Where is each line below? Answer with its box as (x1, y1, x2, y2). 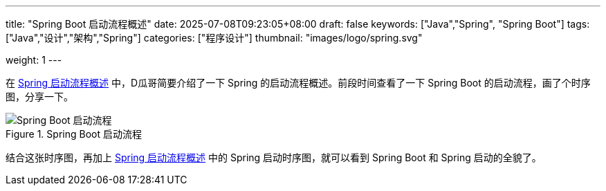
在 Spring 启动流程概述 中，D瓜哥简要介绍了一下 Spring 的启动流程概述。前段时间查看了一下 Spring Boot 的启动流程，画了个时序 (6, 77, 591, 89)
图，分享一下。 (6, 91, 73, 102)
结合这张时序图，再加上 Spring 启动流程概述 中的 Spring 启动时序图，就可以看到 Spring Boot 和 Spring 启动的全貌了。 (6, 152, 542, 163)
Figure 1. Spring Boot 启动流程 (6, 128, 142, 140)
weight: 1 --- (6, 54, 62, 66)
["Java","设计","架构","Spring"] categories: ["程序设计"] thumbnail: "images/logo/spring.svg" (6, 32, 423, 44)
